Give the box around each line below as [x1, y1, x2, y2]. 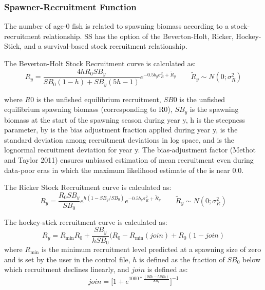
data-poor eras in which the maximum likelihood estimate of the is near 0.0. [4, 164, 244, 175]
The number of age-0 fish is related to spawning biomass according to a [4, 21, 229, 31]
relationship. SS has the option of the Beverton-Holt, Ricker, [43, 30, 234, 41]
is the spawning [190, 104, 239, 114]
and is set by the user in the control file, [4, 254, 130, 264]
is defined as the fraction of [139, 254, 225, 264]
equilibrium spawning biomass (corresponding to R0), [4, 104, 173, 114]
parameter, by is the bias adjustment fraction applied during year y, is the [4, 124, 238, 135]
